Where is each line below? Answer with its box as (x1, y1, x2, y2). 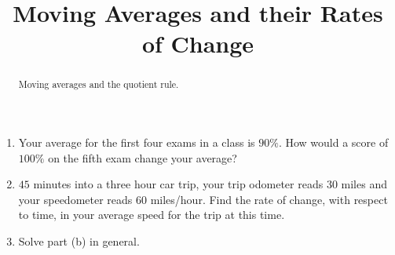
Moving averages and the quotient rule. (18, 78, 179, 91)
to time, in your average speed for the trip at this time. (18, 206, 285, 223)
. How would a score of (278, 134, 389, 151)
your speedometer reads (18, 191, 133, 207)
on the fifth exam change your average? (48, 149, 237, 166)
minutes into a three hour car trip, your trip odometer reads (33, 176, 324, 192)
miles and (341, 176, 387, 192)
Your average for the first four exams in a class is (18, 134, 255, 151)
